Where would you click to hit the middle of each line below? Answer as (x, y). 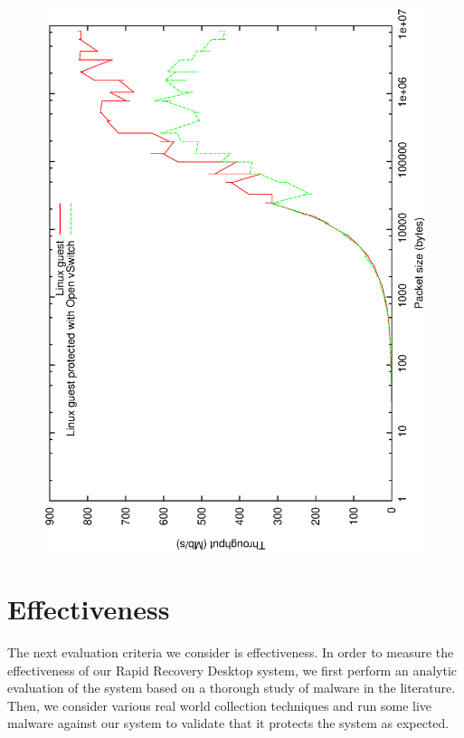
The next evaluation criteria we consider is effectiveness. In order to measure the (231, 652)
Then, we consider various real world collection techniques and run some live (220, 705)
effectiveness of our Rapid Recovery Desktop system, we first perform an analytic (232, 670)
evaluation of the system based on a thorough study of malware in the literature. (232, 688)
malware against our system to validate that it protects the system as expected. (228, 723)
